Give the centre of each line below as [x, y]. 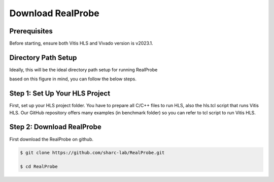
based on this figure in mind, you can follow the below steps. [73, 79]
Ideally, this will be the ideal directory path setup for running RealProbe [83, 70]
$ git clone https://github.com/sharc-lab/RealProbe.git [92, 152]
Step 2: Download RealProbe [55, 127]
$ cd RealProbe [39, 167]
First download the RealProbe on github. [52, 139]
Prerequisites [31, 31]
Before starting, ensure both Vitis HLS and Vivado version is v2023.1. [81, 43]
